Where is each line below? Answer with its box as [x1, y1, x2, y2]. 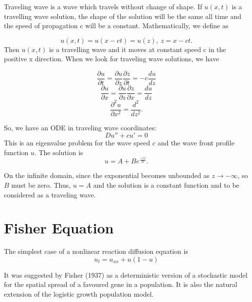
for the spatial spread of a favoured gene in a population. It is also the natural [4, 279, 237, 289]
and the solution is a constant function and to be [93, 179, 239, 190]
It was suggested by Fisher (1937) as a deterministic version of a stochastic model [4, 269, 248, 280]
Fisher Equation [4, 218, 114, 238]
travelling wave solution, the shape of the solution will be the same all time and [4, 11, 241, 21]
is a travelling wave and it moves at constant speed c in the [49, 44, 226, 54]
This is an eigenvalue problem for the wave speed [4, 138, 150, 148]
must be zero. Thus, [11, 179, 71, 190]
